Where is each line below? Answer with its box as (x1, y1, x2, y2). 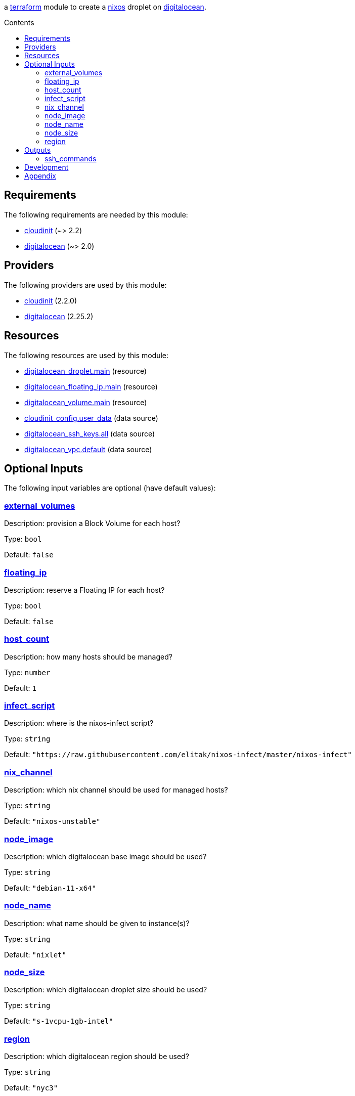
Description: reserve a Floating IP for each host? (4, 585, 165, 594)
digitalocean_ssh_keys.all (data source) (24, 429, 155, 438)
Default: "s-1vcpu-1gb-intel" (4, 1017, 113, 1026)
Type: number (4, 668, 51, 677)
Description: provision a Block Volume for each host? (4, 519, 181, 528)
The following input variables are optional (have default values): (4, 484, 216, 493)
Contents (4, 18, 34, 27)
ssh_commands (45, 154, 97, 163)
